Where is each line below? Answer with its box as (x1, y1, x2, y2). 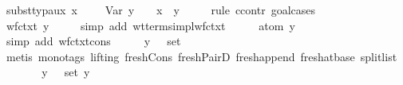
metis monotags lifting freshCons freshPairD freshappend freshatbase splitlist (6, 48, 397, 64)
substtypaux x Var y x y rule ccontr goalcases (6, 2, 316, 17)
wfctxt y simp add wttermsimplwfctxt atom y (6, 17, 295, 33)
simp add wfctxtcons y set (6, 33, 181, 49)
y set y (41, 64, 90, 80)
